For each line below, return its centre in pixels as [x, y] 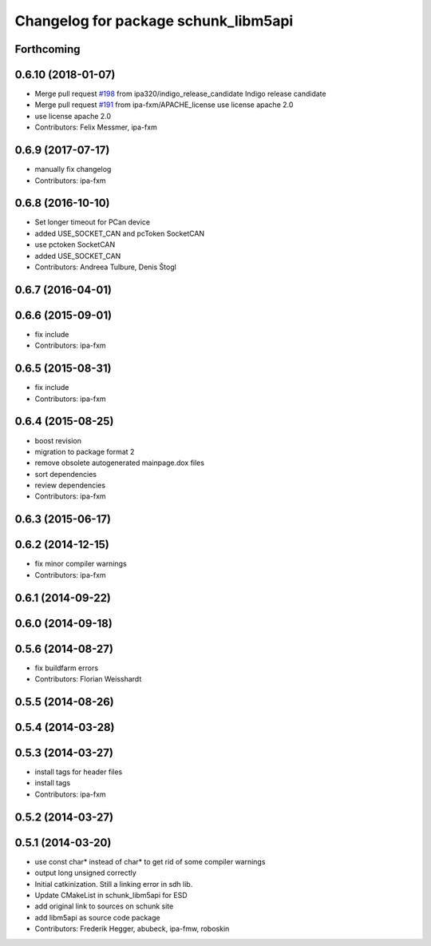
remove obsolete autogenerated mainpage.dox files [120, 463]
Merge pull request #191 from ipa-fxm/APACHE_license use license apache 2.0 [164, 105]
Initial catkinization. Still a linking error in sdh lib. [114, 884]
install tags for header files [79, 772]
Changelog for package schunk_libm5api [154, 21]
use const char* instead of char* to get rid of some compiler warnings [150, 861]
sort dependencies [66, 474]
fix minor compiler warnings [81, 564]
